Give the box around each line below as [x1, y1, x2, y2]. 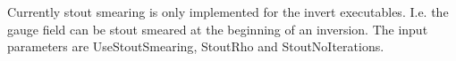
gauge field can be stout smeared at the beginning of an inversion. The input [7, 19, 428, 38]
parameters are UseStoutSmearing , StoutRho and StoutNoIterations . [7, 37, 384, 56]
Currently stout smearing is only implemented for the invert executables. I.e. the [7, 3, 449, 20]
